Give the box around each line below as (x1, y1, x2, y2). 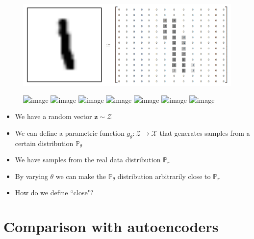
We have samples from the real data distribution (15, 154, 161, 165)
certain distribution (15, 138, 74, 148)
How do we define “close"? (15, 187, 94, 198)
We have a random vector (15, 111, 92, 121)
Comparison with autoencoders (3, 216, 219, 237)
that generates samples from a (159, 127, 250, 138)
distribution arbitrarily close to (117, 171, 211, 181)
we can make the (55, 171, 106, 181)
